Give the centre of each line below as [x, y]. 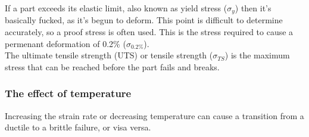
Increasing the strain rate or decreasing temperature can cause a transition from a [154, 115]
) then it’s [253, 8]
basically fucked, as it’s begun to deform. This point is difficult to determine [144, 20]
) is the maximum [257, 55]
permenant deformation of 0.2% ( [65, 43]
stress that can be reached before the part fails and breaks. [112, 66]
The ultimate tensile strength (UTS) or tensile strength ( [109, 55]
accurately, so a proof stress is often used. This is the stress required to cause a [149, 32]
